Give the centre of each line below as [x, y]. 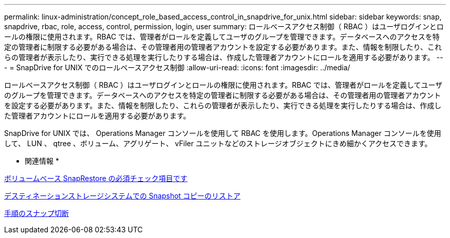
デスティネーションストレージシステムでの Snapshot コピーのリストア [123, 196]
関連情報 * [42, 161]
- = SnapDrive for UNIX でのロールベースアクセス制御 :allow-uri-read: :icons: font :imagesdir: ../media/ [177, 67]
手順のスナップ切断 [36, 213]
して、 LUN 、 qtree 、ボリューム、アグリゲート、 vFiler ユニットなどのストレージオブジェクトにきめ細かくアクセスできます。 [218, 143]
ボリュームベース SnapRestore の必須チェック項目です [96, 178]
